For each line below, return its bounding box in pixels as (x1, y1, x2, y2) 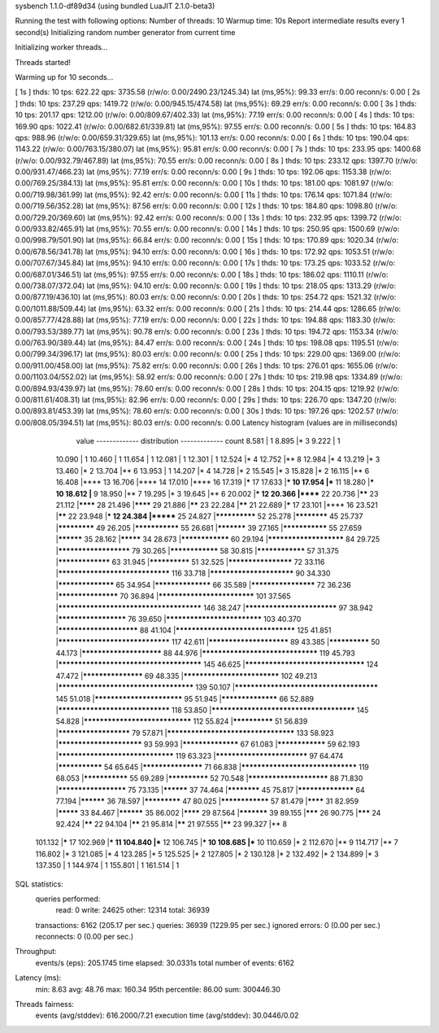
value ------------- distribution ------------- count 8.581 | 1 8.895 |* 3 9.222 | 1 (76, 436, 341, 446)
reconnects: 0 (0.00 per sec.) (35, 932, 134, 942)
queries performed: (35, 894, 101, 904)
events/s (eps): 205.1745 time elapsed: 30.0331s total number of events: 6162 (35, 957, 295, 968)
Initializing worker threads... (15, 42, 108, 52)
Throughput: (15, 947, 57, 956)
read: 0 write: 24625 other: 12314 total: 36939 (55, 905, 211, 915)
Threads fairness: (15, 1000, 75, 1009)
